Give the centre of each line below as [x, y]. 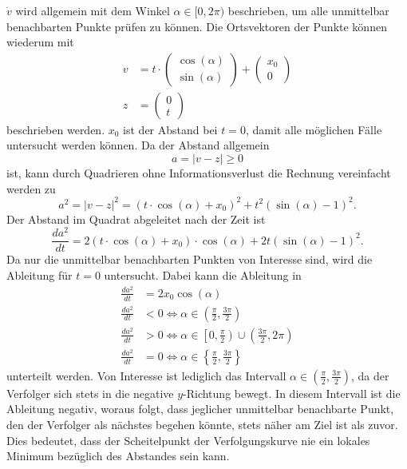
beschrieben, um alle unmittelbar [308, 10]
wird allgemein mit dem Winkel [93, 10]
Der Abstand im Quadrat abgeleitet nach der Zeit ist [136, 219]
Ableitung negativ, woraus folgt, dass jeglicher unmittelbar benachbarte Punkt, [200, 409]
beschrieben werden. [56, 129]
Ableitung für [40, 275]
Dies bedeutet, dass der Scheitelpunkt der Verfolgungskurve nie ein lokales [188, 440]
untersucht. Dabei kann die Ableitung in [203, 275]
